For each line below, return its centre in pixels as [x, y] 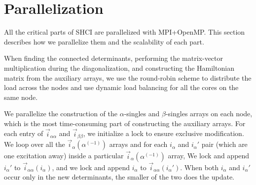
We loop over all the [35, 144]
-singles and [142, 114]
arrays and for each [138, 144]
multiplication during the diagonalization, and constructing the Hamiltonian [119, 68]
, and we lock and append [91, 167]
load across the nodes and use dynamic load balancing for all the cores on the [121, 87]
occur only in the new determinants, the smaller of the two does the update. [119, 177]
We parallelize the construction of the [61, 114]
